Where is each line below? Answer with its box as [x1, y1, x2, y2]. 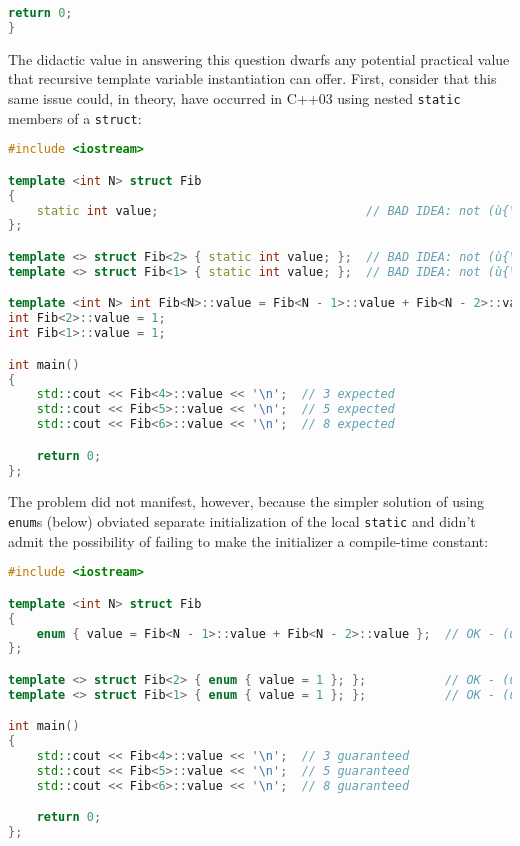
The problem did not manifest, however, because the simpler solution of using [8, 491, 485, 512]
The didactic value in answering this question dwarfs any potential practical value [8, 48, 510, 69]
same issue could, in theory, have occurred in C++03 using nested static [8, 87, 461, 108]
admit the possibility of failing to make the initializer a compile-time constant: [8, 530, 489, 551]
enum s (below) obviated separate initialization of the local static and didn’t [8, 511, 476, 531]
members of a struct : [8, 107, 142, 128]
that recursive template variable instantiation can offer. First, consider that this [8, 68, 497, 89]
